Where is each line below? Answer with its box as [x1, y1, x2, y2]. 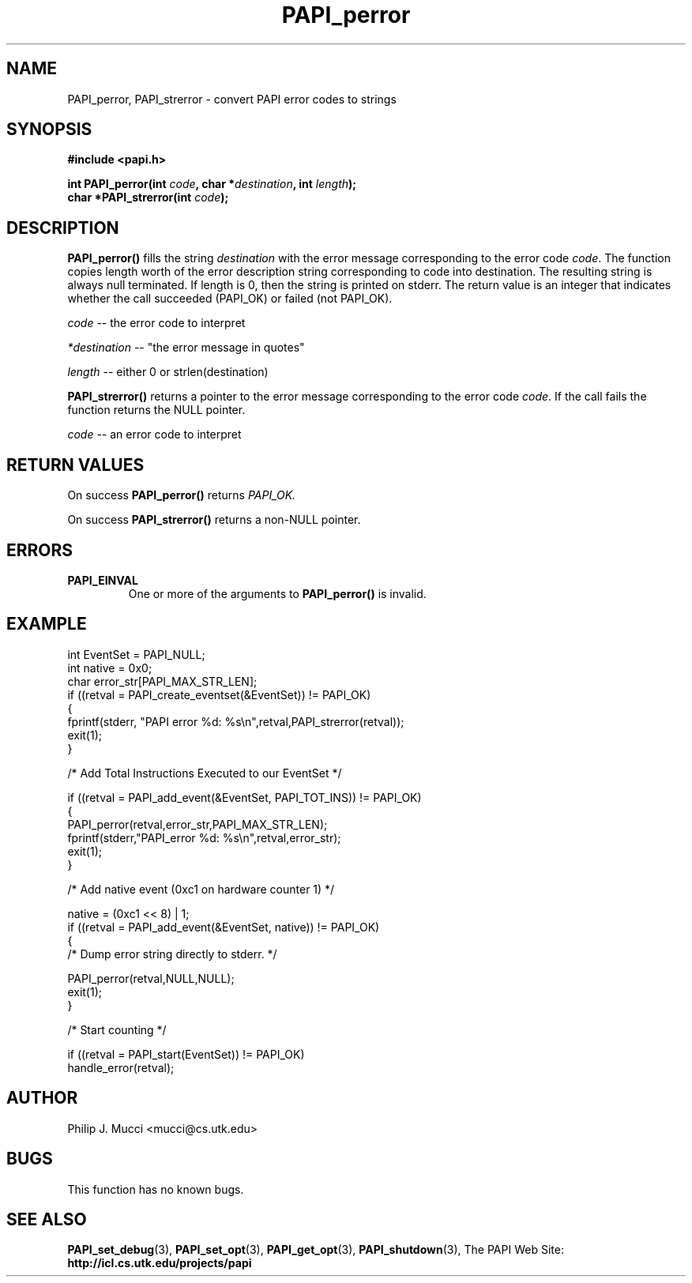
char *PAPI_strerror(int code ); [67, 190, 229, 205]
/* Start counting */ [67, 1022, 167, 1037]
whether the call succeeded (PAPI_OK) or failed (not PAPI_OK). [67, 292, 393, 306]
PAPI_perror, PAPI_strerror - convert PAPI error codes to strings [67, 92, 397, 106]
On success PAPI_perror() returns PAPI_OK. [67, 488, 296, 502]
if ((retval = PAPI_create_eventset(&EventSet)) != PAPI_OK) [67, 687, 371, 702]
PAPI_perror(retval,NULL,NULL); [67, 971, 235, 985]
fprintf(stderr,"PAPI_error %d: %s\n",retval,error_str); [67, 830, 341, 845]
